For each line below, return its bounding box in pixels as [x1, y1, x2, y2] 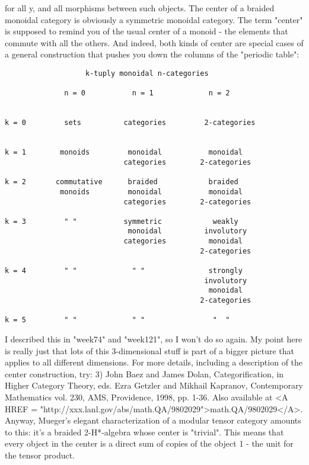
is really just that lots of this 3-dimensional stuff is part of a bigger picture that [5, 344, 294, 357]
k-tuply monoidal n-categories [85, 69, 209, 78]
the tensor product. [5, 448, 75, 461]
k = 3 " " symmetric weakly [5, 217, 238, 226]
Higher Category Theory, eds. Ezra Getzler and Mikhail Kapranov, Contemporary [5, 379, 303, 392]
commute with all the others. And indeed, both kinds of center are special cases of [5, 36, 304, 49]
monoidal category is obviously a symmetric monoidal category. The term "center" [5, 13, 303, 25]
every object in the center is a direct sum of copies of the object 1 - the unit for [5, 437, 294, 450]
